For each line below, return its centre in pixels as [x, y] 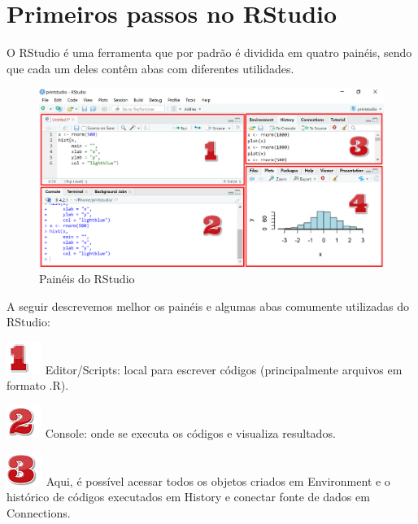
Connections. [39, 512]
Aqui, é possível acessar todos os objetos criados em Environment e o [218, 480]
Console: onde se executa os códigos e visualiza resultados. [190, 432]
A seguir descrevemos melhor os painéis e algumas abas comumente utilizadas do [208, 306]
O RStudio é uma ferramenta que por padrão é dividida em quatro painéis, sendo [209, 52]
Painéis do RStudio [87, 278]
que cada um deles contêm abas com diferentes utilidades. [150, 68]
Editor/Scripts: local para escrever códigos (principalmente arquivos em [224, 369]
